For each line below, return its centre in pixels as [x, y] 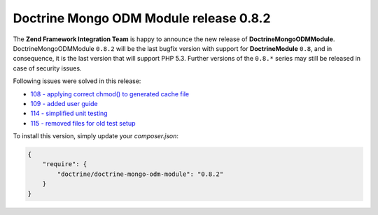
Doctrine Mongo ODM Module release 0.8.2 [142, 18]
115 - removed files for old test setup [83, 123]
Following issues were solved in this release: [77, 81]
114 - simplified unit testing [69, 113]
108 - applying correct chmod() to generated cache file [110, 94]
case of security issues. [47, 68]
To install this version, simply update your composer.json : [96, 136]
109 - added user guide [64, 103]
